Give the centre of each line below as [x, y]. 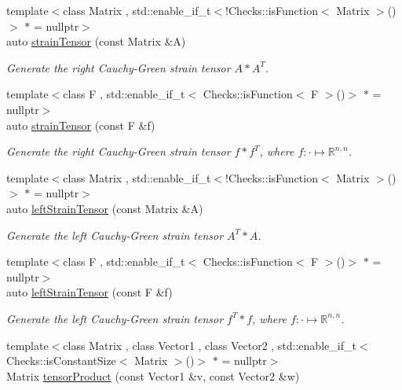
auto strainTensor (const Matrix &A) [96, 41]
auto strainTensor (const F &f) [81, 125]
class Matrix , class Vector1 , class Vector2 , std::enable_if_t [210, 345]
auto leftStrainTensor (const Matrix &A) [105, 208]
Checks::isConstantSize [61, 361]
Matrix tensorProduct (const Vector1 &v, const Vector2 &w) [153, 375]
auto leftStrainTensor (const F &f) [90, 292]
